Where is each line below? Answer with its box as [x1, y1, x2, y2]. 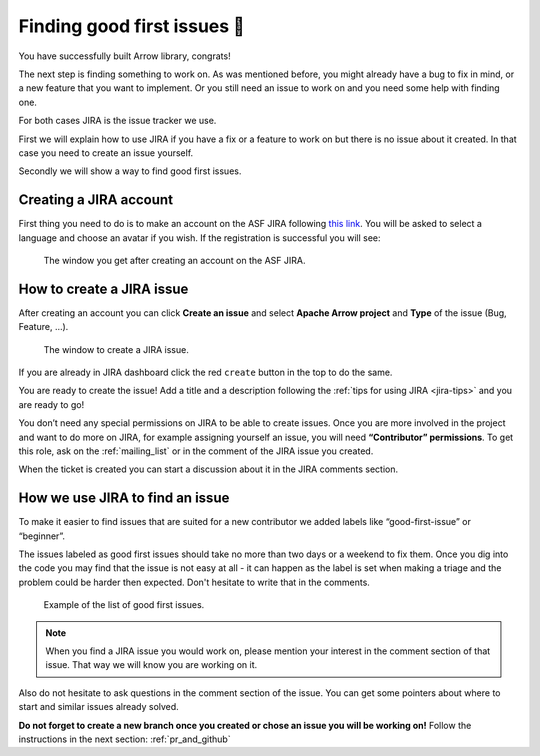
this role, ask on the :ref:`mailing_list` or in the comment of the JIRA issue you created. [18, 445, 374, 457]
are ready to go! [18, 398, 85, 410]
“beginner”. [18, 530, 65, 542]
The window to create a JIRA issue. [43, 343, 189, 355]
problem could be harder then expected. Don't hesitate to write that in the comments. [18, 576, 370, 588]
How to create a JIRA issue [18, 280, 189, 297]
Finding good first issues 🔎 [18, 15, 245, 37]
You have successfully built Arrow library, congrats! [18, 50, 231, 62]
